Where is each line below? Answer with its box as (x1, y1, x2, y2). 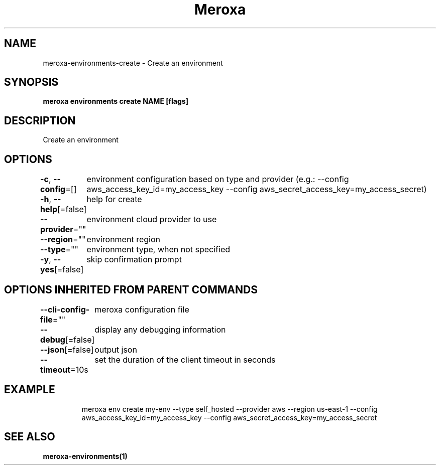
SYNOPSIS (4, 76, 59, 89)
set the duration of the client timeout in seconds (94, 354, 276, 365)
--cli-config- (40, 304, 90, 315)
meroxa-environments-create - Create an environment (43, 58, 223, 67)
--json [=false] (40, 344, 94, 355)
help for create (86, 194, 142, 205)
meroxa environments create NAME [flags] (43, 97, 188, 106)
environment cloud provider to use (86, 214, 217, 225)
